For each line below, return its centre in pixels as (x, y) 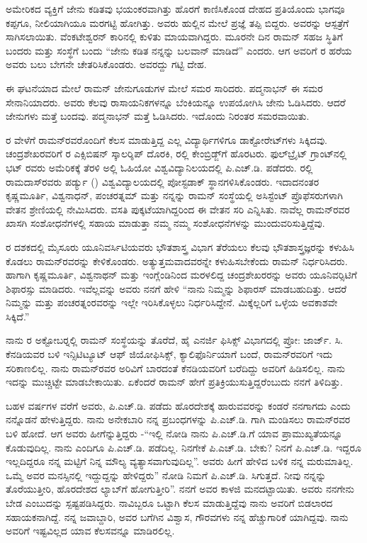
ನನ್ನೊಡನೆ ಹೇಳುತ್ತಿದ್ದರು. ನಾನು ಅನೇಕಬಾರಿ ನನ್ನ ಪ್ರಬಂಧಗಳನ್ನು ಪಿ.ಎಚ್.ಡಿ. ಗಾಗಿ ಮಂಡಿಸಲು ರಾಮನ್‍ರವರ (178, 419)
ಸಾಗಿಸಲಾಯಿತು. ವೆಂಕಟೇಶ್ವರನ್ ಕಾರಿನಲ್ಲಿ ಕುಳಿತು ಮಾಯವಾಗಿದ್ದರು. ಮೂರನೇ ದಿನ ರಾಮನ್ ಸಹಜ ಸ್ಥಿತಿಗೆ (174, 37)
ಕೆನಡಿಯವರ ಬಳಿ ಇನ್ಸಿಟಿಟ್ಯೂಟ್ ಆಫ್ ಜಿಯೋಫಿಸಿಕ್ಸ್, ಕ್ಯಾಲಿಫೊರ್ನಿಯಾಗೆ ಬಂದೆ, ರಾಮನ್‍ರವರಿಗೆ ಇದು (169, 354)
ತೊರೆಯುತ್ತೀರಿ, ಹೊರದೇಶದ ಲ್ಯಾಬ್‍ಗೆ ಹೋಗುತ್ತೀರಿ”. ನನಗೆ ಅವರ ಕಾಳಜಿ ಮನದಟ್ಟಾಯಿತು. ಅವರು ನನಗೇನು (180, 489)
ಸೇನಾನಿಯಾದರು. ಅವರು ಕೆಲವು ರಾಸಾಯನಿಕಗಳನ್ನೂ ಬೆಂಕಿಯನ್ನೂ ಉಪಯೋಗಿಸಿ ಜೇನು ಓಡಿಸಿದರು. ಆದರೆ (176, 102)
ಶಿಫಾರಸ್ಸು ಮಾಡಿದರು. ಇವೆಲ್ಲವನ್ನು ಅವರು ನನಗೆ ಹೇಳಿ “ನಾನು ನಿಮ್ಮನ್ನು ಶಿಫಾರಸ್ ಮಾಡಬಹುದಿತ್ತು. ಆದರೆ (176, 288)
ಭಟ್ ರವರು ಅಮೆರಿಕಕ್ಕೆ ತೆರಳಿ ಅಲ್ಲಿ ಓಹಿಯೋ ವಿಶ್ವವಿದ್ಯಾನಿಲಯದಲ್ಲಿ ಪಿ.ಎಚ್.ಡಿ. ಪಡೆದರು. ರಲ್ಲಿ (159, 167)
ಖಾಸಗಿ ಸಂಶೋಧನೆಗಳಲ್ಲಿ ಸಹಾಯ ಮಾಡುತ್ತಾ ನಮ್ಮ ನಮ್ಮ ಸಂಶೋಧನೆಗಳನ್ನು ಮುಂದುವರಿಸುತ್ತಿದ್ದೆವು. (165, 223)
